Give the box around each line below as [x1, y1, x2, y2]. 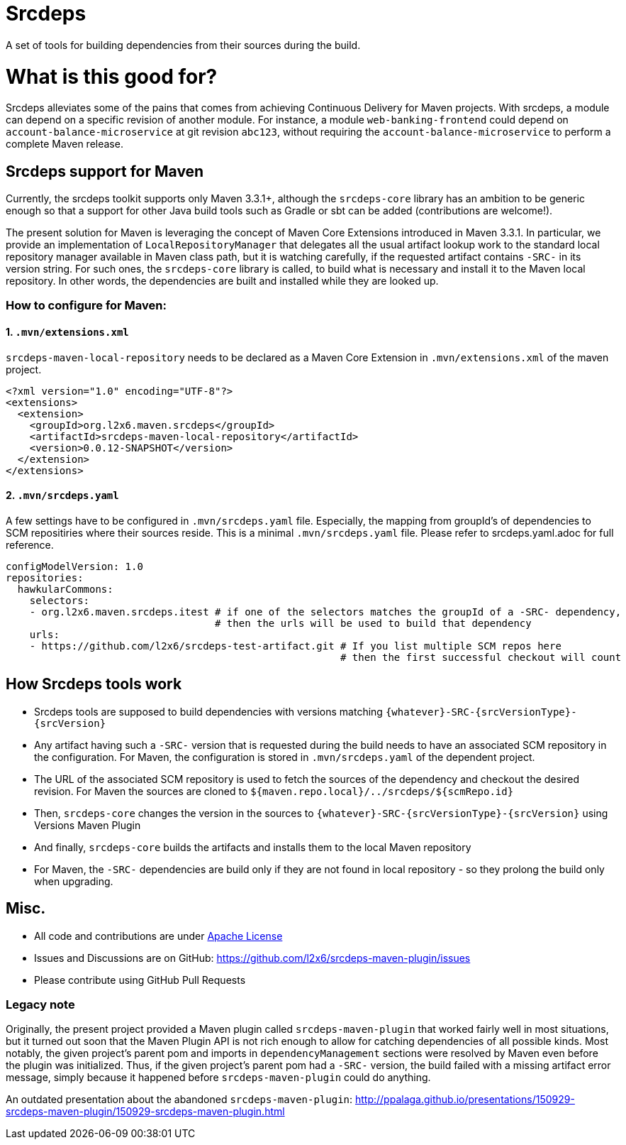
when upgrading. [34, 875, 113, 887]
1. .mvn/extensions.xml [6, 326, 129, 339]
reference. [6, 538, 54, 551]
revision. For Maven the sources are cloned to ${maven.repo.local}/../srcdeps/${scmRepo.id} [34, 784, 514, 797]
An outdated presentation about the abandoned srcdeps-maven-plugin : [6, 1093, 353, 1106]
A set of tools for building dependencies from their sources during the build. [6, 38, 361, 51]
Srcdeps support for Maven [6, 162, 204, 180]
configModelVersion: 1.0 [6, 560, 143, 572]
